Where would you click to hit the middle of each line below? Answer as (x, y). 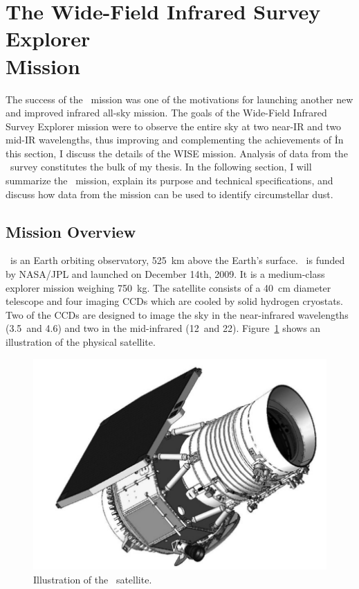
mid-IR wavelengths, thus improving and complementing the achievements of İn (175, 140)
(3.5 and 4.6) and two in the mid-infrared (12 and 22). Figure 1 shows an (163, 328)
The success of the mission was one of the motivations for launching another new (179, 99)
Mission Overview (71, 231)
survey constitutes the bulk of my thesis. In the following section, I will (161, 167)
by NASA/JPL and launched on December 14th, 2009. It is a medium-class (165, 274)
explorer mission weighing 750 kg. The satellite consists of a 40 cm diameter (168, 287)
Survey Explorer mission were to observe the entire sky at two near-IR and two (174, 126)
